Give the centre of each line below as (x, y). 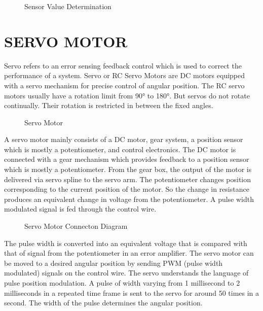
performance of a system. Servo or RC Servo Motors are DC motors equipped (125, 75)
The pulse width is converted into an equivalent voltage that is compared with (126, 243)
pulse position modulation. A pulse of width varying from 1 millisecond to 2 (122, 283)
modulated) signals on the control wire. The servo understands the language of (126, 273)
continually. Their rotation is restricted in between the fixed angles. (109, 105)
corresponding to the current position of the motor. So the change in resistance (127, 189)
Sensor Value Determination (68, 6)
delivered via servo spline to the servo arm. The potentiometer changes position (128, 179)
